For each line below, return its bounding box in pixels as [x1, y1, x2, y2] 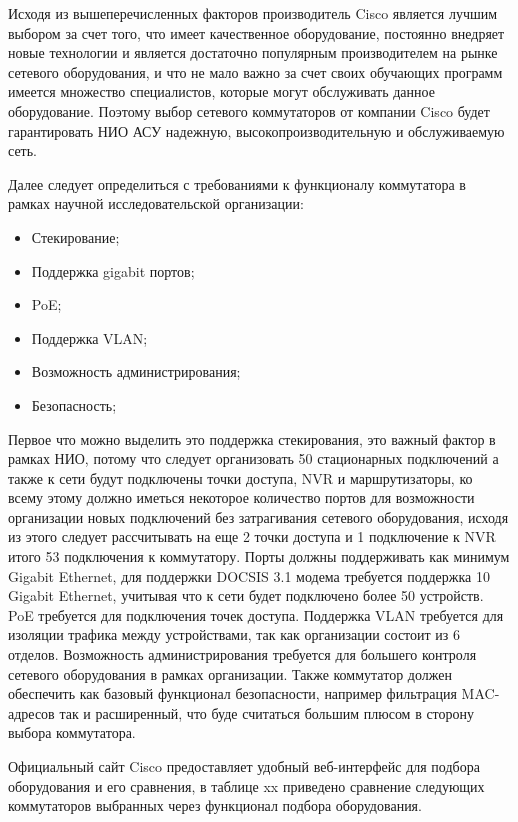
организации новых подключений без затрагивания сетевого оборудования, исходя [8, 506, 509, 527]
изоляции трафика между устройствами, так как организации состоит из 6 [8, 624, 460, 645]
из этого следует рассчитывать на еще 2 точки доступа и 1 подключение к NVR [8, 526, 496, 547]
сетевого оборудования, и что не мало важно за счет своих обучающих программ [8, 61, 503, 82]
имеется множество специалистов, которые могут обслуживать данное [8, 81, 435, 102]
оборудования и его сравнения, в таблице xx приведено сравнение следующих [8, 775, 485, 796]
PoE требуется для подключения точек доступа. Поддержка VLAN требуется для [8, 604, 504, 625]
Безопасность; [31, 394, 117, 415]
